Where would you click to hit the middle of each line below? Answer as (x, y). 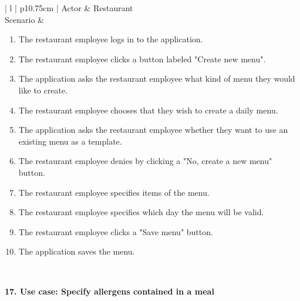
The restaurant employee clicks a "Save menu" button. (116, 231)
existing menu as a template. (70, 141)
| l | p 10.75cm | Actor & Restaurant (69, 8)
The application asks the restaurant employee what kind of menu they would (157, 78)
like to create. (43, 90)
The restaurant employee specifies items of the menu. (114, 192)
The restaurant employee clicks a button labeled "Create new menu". (142, 58)
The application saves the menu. (77, 251)
